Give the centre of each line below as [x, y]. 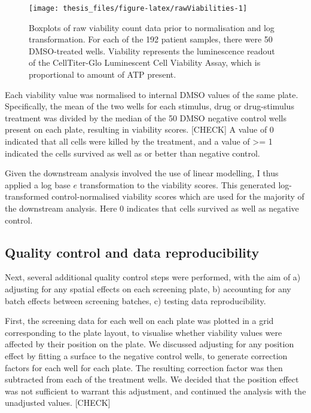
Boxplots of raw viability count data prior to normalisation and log [152, 27]
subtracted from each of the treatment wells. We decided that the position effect [152, 379]
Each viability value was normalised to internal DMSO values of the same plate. [152, 94]
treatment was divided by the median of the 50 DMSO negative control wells [146, 117]
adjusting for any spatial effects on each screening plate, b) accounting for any [148, 288]
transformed [27, 196]
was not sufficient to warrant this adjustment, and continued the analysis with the [155, 391]
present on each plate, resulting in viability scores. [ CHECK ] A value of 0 [139, 129]
